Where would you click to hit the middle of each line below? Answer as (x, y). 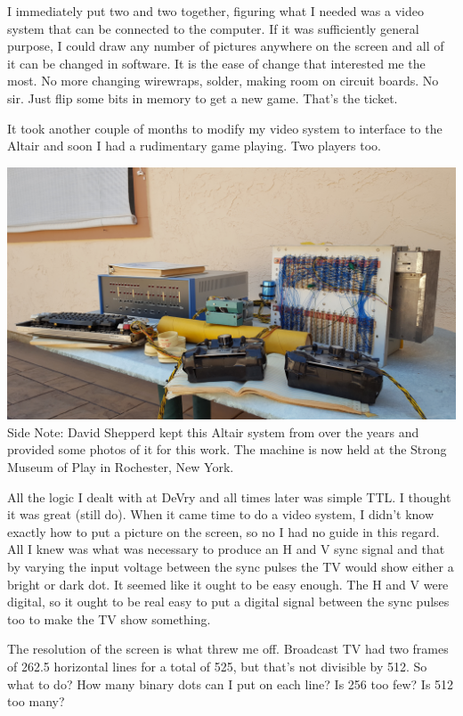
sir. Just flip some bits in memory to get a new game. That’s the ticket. (203, 98)
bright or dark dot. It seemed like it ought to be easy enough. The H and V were (228, 584)
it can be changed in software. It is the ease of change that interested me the (216, 63)
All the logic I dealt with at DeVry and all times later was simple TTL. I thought (229, 496)
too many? (36, 701)
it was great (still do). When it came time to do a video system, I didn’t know (221, 514)
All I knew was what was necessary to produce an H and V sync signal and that (226, 549)
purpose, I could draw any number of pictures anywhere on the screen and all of (226, 46)
